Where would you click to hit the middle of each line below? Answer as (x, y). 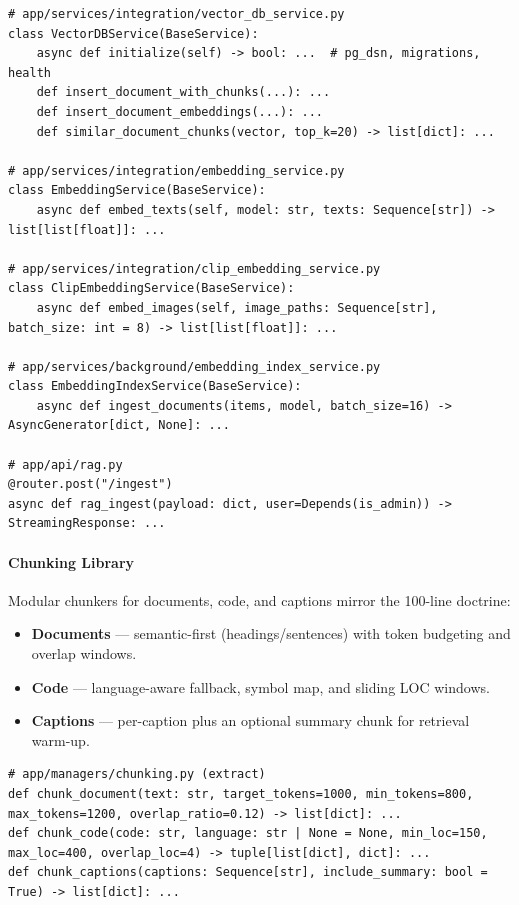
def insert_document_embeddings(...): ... (179, 111)
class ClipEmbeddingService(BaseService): (151, 288)
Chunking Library (71, 561)
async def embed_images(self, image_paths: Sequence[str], (237, 307)
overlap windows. (84, 653)
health (29, 72)
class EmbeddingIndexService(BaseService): (155, 386)
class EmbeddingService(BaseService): (137, 190)
